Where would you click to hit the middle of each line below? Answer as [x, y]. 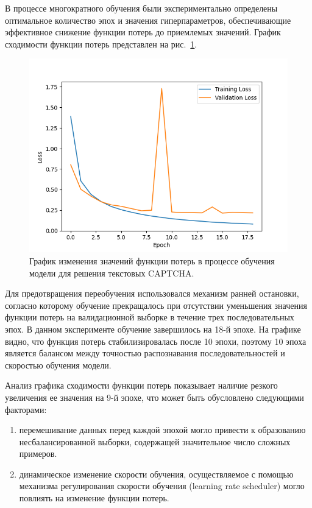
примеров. [38, 453]
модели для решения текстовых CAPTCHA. [112, 273]
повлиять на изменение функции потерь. [94, 498]
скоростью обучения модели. [58, 365]
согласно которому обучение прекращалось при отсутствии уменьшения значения [156, 305]
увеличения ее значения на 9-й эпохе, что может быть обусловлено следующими [154, 397]
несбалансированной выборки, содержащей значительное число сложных [155, 441]
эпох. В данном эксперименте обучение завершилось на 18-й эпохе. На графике [153, 329]
